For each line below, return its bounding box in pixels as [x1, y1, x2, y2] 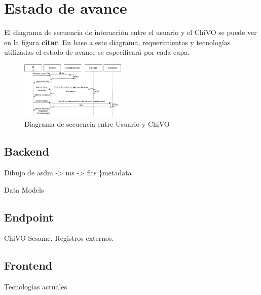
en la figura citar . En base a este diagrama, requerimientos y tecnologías [4, 36, 231, 47]
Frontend [4, 257, 53, 273]
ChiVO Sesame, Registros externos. [4, 233, 114, 243]
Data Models [4, 184, 44, 195]
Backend [4, 143, 49, 159]
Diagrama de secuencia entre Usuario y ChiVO [24, 119, 170, 129]
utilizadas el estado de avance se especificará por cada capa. [4, 47, 190, 57]
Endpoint [4, 209, 54, 225]
